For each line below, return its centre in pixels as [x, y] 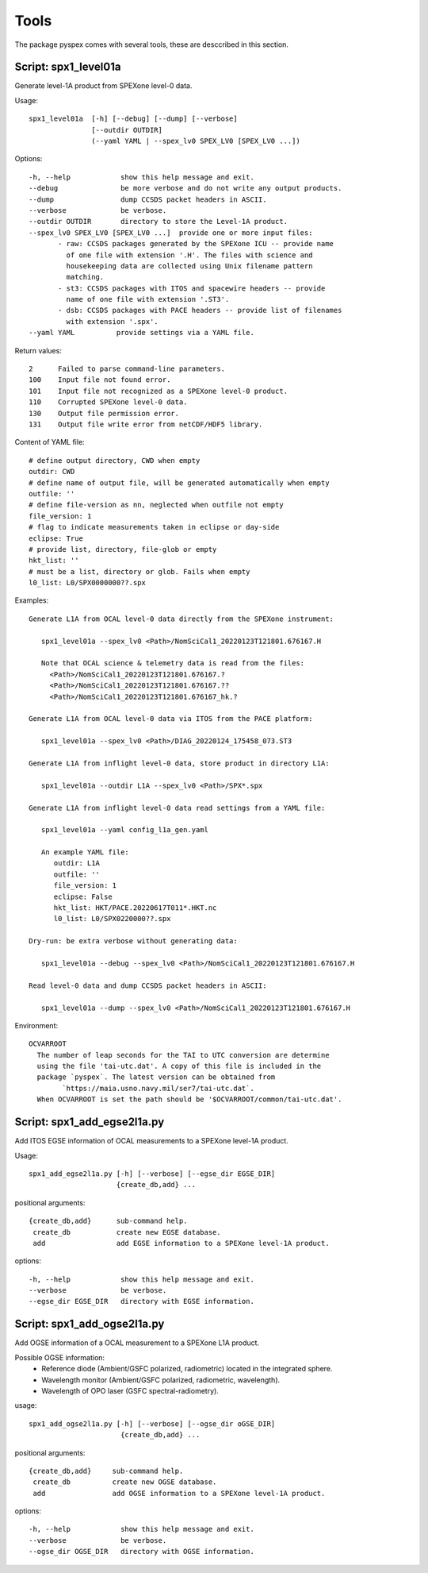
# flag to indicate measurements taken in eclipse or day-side [154, 527]
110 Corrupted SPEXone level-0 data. [108, 402]
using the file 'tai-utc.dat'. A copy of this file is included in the [179, 1066]
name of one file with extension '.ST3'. [148, 299]
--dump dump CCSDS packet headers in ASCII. [148, 199]
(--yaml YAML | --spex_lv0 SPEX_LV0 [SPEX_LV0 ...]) [196, 141]
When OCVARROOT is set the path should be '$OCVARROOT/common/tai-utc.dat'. [189, 1099]
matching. [85, 277]
